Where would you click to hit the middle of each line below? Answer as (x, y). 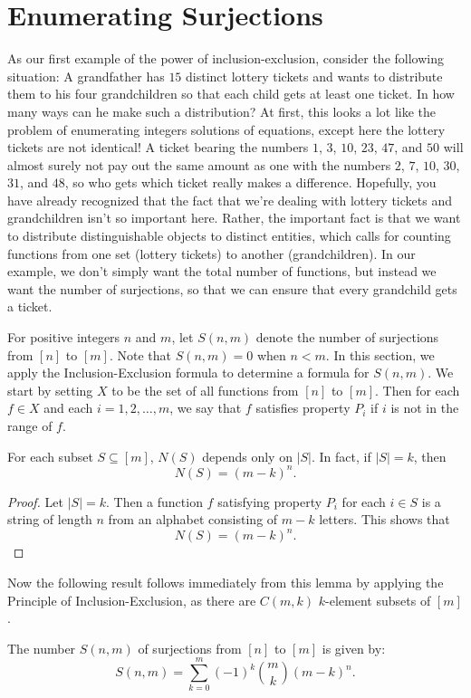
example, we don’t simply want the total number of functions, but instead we (222, 271)
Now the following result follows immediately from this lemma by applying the (226, 582)
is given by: (354, 648)
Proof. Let (35, 501)
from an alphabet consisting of (193, 519)
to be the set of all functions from (205, 390)
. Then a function (154, 501)
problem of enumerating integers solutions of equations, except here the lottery (226, 129)
